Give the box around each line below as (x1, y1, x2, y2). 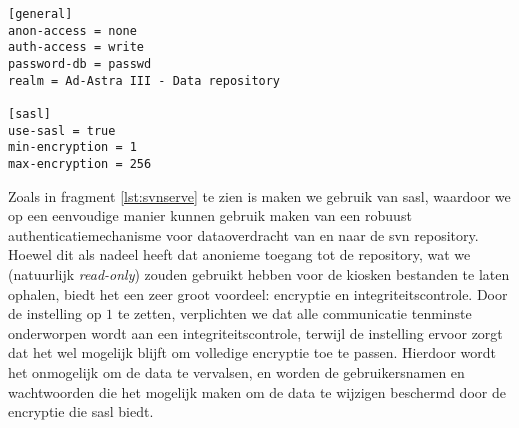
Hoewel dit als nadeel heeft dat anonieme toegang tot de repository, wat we (8, 244, 471, 265)
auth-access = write (8, 40, 145, 55)
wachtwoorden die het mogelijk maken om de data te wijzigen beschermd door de (8, 381, 506, 402)
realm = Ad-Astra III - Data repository (8, 73, 281, 88)
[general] (8, 7, 73, 21)
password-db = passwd (8, 56, 152, 71)
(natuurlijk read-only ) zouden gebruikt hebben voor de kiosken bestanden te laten (8, 263, 510, 284)
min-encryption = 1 (8, 140, 137, 155)
